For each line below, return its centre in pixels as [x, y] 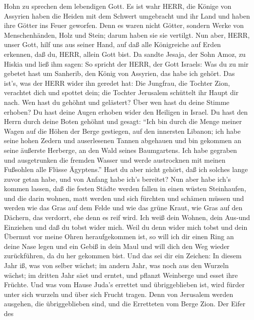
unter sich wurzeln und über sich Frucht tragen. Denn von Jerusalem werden [119, 294]
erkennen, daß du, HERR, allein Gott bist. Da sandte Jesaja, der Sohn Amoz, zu [125, 54]
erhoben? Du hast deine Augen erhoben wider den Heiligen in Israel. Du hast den [126, 111]
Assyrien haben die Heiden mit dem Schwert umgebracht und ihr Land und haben [127, 15]
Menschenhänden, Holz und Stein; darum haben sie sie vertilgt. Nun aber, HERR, [127, 35]
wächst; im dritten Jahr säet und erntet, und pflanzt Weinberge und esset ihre [121, 275]
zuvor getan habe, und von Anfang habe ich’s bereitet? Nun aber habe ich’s [117, 179]
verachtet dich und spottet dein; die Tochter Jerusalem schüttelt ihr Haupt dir [121, 92]
